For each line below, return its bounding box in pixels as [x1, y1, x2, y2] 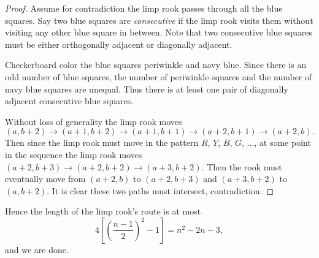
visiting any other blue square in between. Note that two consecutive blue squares [5, 26, 312, 39]
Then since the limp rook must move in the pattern [5, 136, 199, 149]
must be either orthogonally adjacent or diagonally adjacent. [5, 37, 233, 50]
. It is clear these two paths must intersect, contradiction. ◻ [47, 184, 274, 197]
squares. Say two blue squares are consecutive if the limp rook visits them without [5, 13, 313, 26]
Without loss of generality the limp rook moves [5, 115, 182, 127]
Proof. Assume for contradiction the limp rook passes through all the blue [5, 2, 283, 14]
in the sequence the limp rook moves [5, 148, 142, 161]
